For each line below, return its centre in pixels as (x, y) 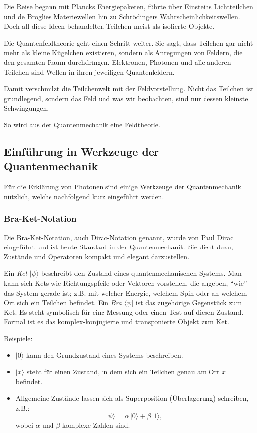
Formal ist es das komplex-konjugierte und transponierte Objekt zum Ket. (117, 322)
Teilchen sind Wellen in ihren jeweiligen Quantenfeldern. (89, 72)
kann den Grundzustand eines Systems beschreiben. (104, 355)
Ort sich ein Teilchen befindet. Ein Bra (63, 302)
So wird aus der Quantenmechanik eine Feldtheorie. (82, 124)
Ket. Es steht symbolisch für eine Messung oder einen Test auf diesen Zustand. (124, 312)
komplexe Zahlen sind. (96, 425)
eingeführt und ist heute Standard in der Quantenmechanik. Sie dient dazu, (119, 247)
